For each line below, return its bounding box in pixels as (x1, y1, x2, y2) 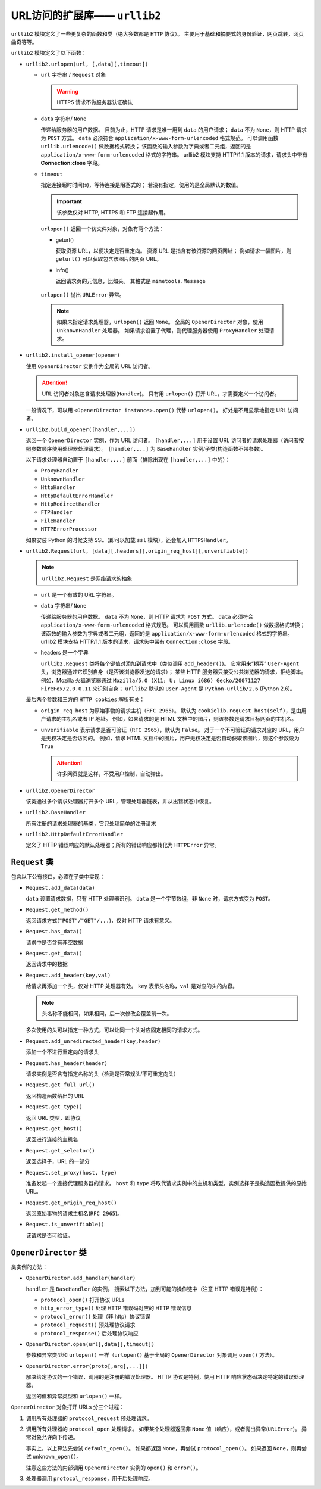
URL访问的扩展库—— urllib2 (11, 9, 162, 22)
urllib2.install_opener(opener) (26, 352, 120, 359)
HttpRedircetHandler (40, 500, 101, 507)
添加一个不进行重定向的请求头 (26, 1048, 99, 1055)
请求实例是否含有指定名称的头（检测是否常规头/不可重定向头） (26, 1070, 180, 1077)
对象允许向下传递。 (30, 1434, 78, 1441)
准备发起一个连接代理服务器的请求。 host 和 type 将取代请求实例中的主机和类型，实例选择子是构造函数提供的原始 (26, 1179, 307, 1186)
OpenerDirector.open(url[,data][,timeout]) (26, 1341, 155, 1347)
